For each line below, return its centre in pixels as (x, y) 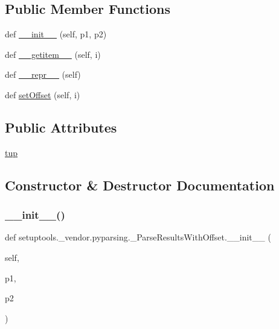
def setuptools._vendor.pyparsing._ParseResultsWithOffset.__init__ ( (138, 237)
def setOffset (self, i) (43, 94)
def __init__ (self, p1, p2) (56, 34)
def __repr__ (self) (43, 74)
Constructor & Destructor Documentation (140, 185)
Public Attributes (61, 127)
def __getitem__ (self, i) (53, 54)
